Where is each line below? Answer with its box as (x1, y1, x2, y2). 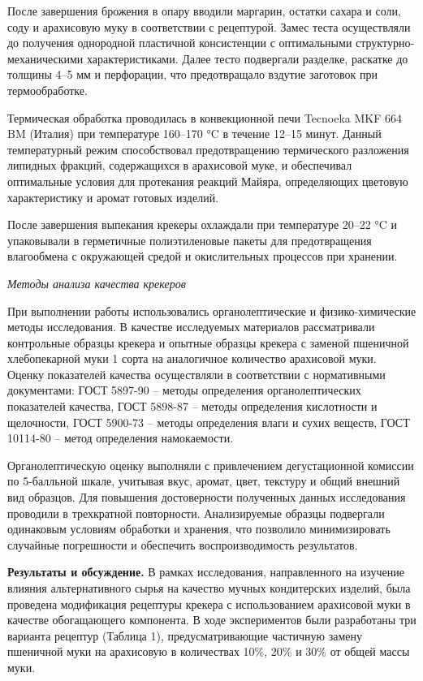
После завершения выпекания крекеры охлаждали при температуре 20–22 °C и (7, 216, 397, 233)
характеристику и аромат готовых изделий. (7, 188, 219, 205)
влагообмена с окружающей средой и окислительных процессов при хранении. (7, 248, 398, 265)
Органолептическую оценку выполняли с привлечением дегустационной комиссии (7, 456, 414, 473)
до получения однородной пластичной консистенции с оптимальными (7, 34, 352, 51)
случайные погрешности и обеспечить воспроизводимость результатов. (7, 536, 358, 553)
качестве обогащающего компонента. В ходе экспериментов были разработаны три (7, 611, 417, 628)
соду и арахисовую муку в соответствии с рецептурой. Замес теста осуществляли (7, 18, 411, 35)
